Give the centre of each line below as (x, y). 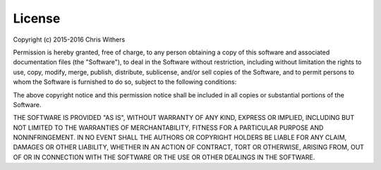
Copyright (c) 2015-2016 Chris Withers (69, 40)
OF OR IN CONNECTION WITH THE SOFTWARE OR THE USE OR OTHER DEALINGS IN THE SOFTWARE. (164, 157)
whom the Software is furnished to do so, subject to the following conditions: (125, 82)
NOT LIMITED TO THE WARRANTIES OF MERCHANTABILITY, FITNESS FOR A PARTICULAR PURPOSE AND (168, 128)
